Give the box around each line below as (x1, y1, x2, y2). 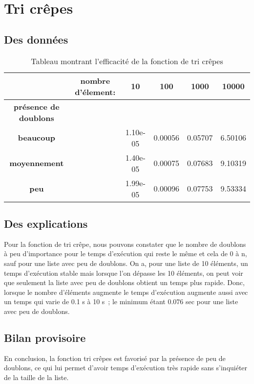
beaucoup (18, 132, 55, 144)
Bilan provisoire (4, 330, 86, 345)
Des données (4, 31, 68, 47)
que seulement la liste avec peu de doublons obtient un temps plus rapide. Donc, (4, 277, 245, 288)
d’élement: (75, 86, 116, 97)
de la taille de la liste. (4, 372, 69, 382)
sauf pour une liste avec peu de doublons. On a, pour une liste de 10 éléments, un (4, 258, 248, 268)
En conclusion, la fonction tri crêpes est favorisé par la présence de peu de (4, 353, 226, 363)
